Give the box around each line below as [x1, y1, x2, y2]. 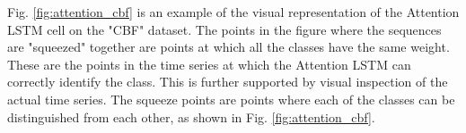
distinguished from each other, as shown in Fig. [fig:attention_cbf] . [7, 107, 375, 126]
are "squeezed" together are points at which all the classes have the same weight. [7, 37, 450, 56]
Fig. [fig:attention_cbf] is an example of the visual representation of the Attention [7, 3, 460, 21]
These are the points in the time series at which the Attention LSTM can [7, 54, 411, 73]
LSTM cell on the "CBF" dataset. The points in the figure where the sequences [7, 20, 442, 38]
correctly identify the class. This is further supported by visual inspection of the [7, 72, 448, 91]
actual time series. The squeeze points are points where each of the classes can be [7, 89, 455, 108]
